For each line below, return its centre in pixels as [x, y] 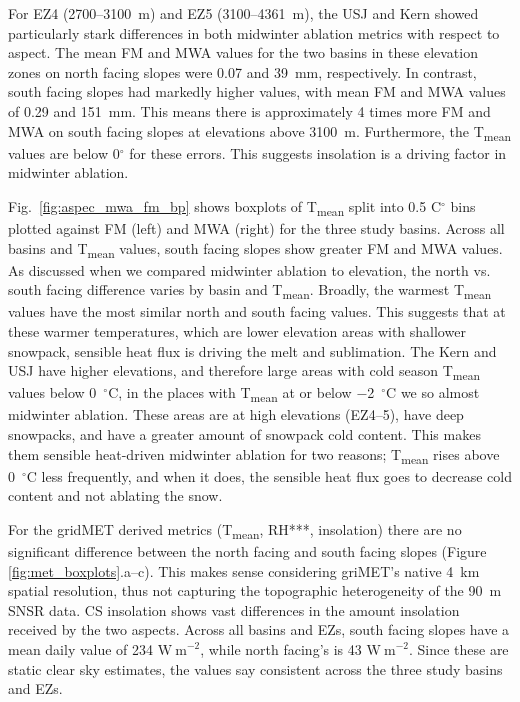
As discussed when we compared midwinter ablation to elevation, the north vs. [249, 269]
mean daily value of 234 [81, 649]
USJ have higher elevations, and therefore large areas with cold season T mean [244, 372]
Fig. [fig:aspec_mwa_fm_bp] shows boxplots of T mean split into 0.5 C [225, 207]
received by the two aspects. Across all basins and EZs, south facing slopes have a [259, 629]
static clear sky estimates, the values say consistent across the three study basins [255, 668]
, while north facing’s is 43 [281, 649]
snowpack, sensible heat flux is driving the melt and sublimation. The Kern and [252, 350]
